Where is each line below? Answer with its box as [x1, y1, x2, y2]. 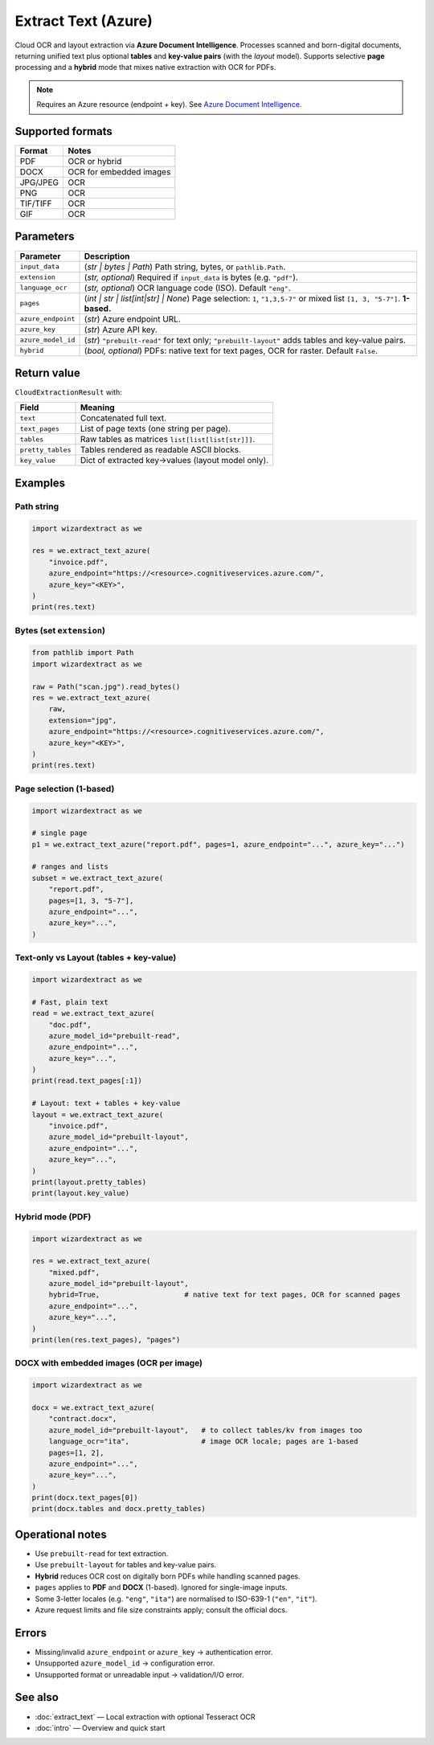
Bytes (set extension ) [14, 625, 106, 636]
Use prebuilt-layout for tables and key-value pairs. [35, 1560, 217, 1570]
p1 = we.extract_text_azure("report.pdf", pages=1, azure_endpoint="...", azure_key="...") [31, 840, 405, 849]
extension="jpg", [48, 715, 117, 725]
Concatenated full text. [80, 412, 167, 424]
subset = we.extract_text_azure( [31, 873, 164, 883]
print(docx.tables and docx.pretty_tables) [31, 1504, 207, 1514]
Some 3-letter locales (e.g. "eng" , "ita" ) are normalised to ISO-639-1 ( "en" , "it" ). [35, 1594, 317, 1604]
